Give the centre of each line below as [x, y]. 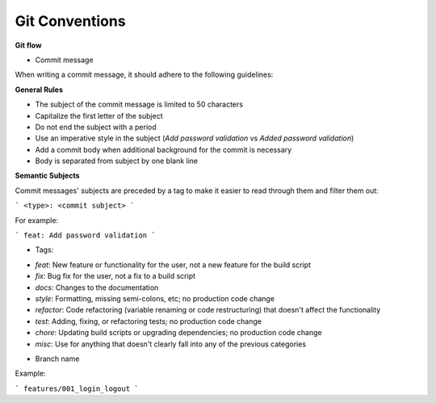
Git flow [28, 45]
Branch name [57, 359]
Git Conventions [70, 21]
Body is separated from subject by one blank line [117, 161]
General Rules [39, 90]
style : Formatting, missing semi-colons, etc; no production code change [155, 298]
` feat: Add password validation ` [86, 235]
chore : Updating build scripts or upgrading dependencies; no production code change [178, 333]
